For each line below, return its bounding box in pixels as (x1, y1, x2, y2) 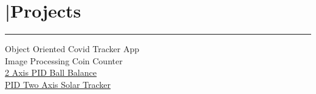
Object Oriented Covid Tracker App (5, 42, 140, 55)
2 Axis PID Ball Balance (5, 66, 97, 79)
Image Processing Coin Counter (5, 54, 123, 67)
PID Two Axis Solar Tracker (5, 78, 111, 90)
